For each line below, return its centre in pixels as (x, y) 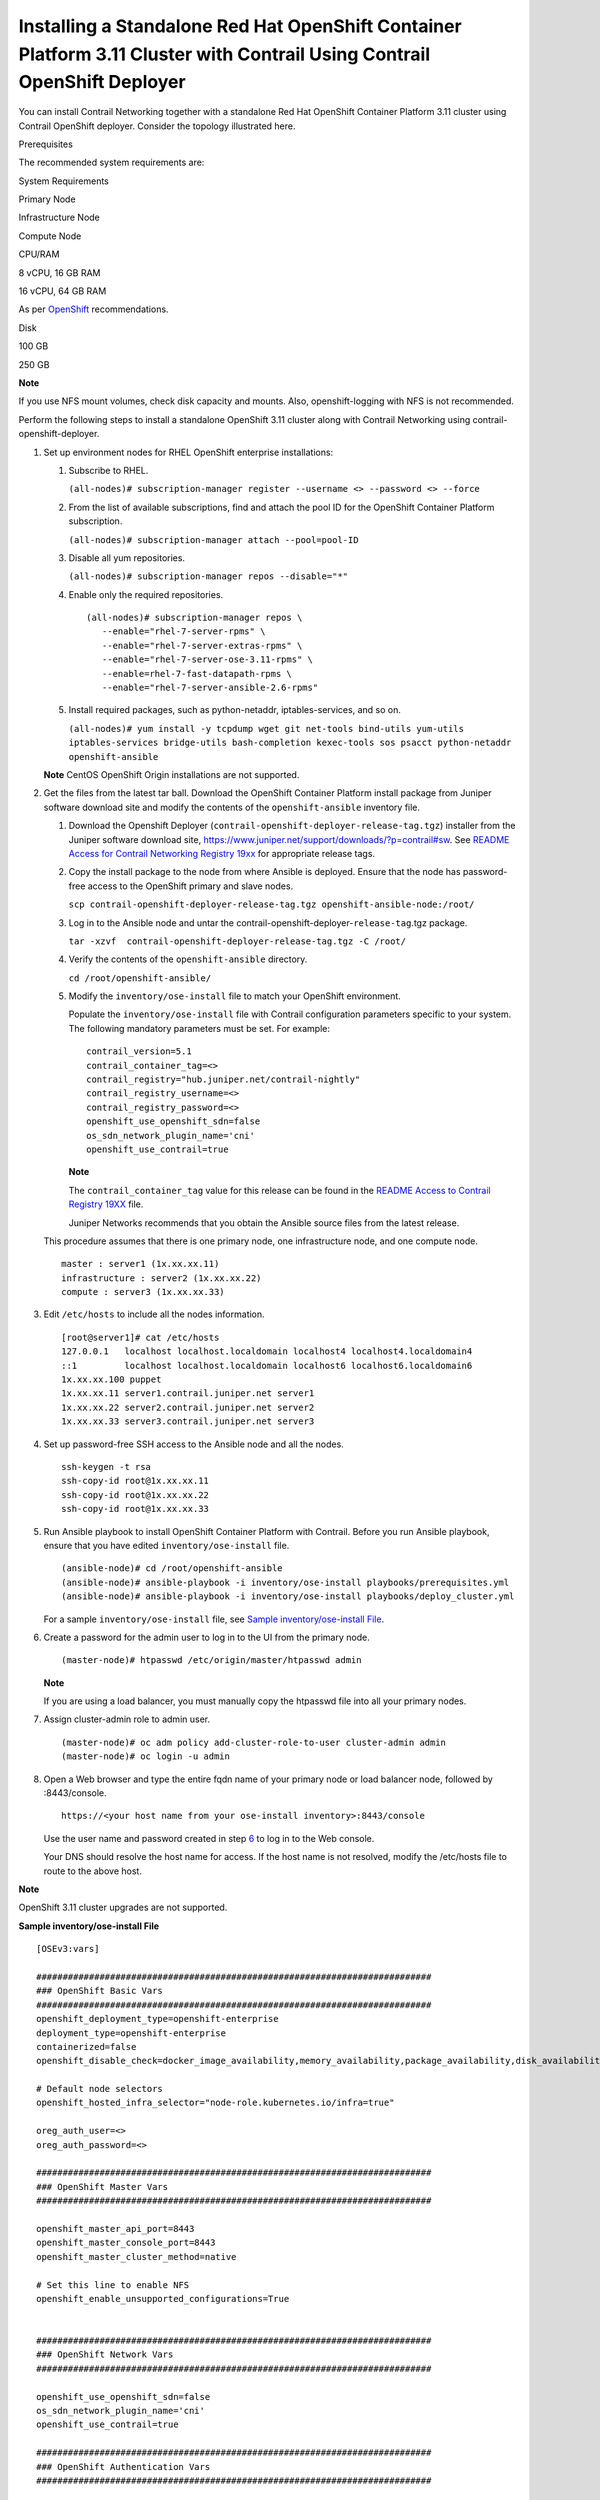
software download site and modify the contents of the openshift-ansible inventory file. (231, 807)
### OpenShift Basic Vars (100, 1991)
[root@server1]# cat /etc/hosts (140, 1337)
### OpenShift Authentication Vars (123, 2466)
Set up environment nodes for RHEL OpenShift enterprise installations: (188, 452)
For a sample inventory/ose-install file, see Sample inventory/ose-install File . (214, 1619)
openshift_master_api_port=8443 (115, 2228)
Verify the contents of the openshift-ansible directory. (188, 959)
